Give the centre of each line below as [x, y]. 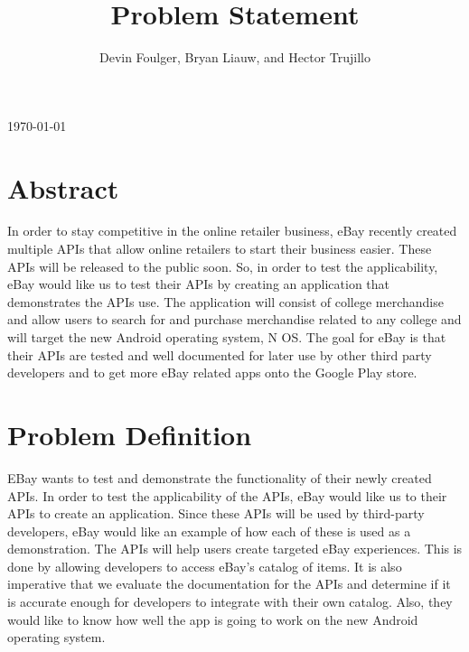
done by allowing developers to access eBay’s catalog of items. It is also [205, 566]
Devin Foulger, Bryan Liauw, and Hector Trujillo [235, 57]
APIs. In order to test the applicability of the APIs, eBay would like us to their [227, 495]
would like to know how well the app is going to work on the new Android [213, 619]
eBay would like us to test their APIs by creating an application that [199, 284]
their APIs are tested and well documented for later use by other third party [220, 354]
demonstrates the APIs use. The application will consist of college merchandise [225, 301]
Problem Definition [130, 434]
